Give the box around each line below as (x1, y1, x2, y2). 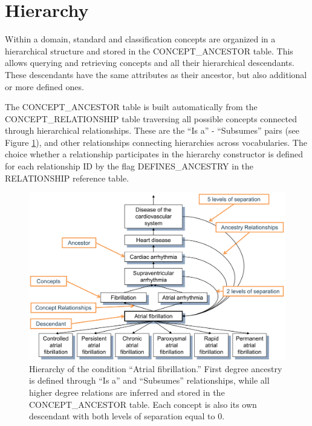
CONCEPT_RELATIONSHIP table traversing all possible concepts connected (5, 112, 297, 125)
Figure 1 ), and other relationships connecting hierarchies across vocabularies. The (5, 136, 307, 148)
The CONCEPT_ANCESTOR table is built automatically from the (5, 100, 258, 113)
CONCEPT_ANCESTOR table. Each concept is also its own (29, 398, 257, 410)
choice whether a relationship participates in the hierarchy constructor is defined (5, 148, 303, 160)
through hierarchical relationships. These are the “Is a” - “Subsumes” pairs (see (5, 124, 299, 137)
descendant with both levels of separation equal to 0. (29, 410, 225, 422)
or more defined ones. (5, 80, 84, 93)
